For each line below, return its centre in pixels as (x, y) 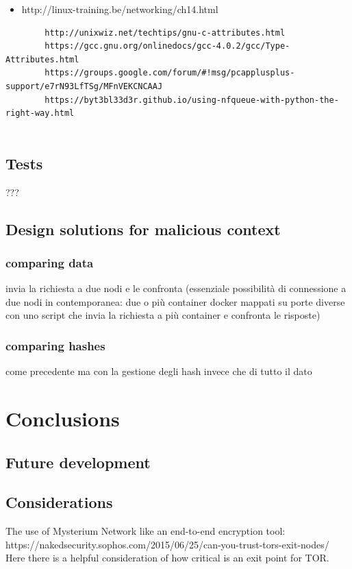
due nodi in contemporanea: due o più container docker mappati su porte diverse (175, 301)
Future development (78, 462)
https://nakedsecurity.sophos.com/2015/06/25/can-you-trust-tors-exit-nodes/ (167, 544)
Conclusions (63, 418)
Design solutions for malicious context (143, 229)
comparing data (50, 262)
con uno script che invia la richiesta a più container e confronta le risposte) (163, 315)
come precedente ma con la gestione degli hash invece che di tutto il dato (159, 371)
